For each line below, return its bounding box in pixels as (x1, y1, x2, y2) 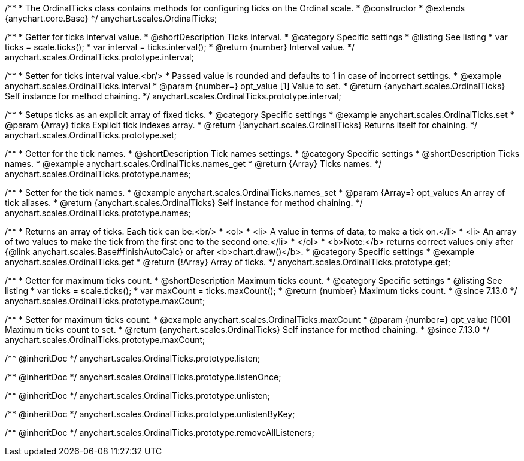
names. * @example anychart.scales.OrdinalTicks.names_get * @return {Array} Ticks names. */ (5, 159, 382, 169)
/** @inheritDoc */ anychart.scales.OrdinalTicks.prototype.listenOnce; (5, 372, 281, 382)
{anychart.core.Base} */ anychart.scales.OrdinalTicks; (5, 13, 217, 23)
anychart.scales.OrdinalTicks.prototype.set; (5, 130, 177, 140)
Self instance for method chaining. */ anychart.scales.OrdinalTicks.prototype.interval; (5, 91, 341, 101)
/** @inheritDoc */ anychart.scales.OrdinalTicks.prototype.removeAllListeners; (5, 427, 314, 438)
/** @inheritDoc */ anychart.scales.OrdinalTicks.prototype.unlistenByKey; (5, 409, 295, 419)
